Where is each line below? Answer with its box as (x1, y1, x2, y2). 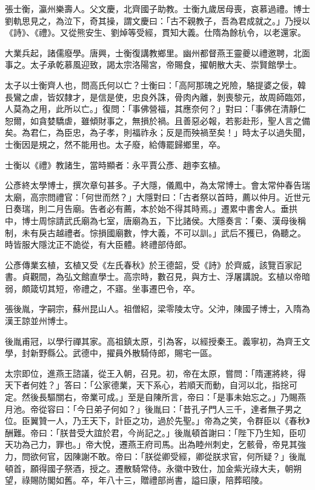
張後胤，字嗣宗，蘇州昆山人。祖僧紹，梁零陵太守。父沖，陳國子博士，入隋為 (5, 302, 310, 315)
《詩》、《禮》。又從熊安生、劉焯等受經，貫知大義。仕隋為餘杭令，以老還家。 (5, 26, 306, 39)
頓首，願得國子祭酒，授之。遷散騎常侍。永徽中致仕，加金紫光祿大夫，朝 (5, 462, 293, 474)
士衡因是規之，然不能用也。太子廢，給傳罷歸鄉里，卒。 (5, 137, 225, 150)
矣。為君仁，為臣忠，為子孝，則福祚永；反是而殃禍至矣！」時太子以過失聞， (5, 126, 310, 139)
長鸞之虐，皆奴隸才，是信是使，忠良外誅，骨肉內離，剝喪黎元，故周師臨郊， (5, 90, 310, 103)
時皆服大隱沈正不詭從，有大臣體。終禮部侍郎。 (5, 238, 191, 251)
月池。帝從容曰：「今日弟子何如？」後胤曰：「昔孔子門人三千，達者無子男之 (5, 402, 302, 415)
